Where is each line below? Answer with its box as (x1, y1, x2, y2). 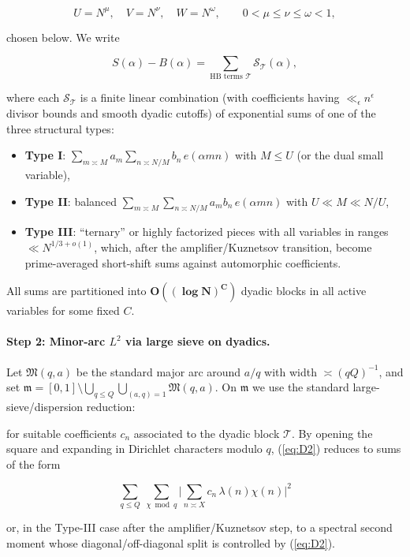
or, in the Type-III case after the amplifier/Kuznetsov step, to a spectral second (6, 519, 393, 536)
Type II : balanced (24, 193, 117, 209)
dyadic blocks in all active (240, 282, 367, 299)
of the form (6, 455, 61, 472)
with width (264, 363, 318, 379)
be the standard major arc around (76, 363, 241, 379)
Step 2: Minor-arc (6, 333, 106, 350)
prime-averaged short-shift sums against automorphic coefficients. (24, 254, 341, 271)
